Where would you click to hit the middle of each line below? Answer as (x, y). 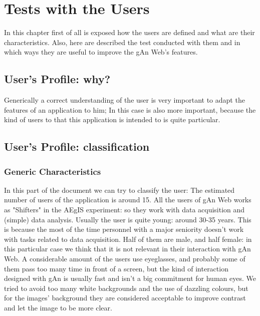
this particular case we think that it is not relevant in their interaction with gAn (127, 249)
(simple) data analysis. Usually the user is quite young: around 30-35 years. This (128, 219)
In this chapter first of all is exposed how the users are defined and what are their (129, 32)
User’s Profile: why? (57, 79)
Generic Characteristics (53, 171)
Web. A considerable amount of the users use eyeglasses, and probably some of (125, 259)
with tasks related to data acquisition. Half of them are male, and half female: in (128, 239)
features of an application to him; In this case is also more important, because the (130, 109)
